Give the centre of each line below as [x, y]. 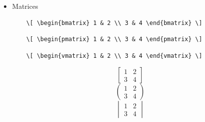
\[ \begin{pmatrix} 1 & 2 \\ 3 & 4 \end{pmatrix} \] [114, 39]
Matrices [25, 6]
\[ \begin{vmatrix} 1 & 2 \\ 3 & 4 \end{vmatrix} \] [114, 56]
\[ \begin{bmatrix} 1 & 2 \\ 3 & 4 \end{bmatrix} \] [114, 23]
